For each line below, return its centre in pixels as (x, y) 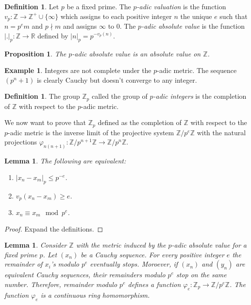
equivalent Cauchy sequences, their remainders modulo (85, 275)
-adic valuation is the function (181, 6)
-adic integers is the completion (200, 96)
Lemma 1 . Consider (36, 245)
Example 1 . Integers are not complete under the (78, 70)
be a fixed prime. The (99, 6)
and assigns (80, 26)
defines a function (154, 284)
